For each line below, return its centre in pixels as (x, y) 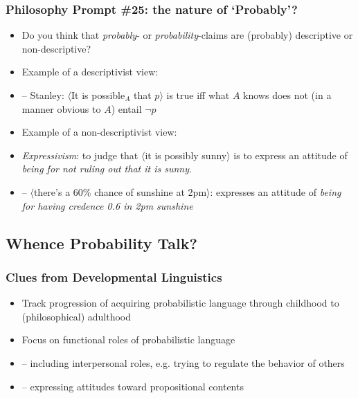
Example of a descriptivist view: (90, 72)
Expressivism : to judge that (80, 155)
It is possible (98, 95)
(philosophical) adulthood (77, 316)
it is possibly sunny (186, 155)
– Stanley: (43, 95)
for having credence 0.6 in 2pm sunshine (107, 205)
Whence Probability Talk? (101, 243)
